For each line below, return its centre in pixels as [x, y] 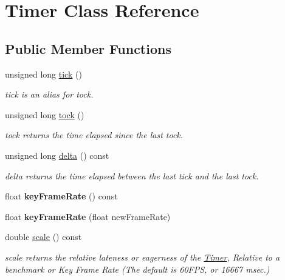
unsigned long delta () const [57, 155]
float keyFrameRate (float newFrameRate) [88, 216]
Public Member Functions [88, 48]
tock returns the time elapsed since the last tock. [94, 135]
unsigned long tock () [45, 114]
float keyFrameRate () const [61, 196]
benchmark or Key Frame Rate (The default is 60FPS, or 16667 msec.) [137, 269]
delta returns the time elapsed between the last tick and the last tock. [132, 175]
